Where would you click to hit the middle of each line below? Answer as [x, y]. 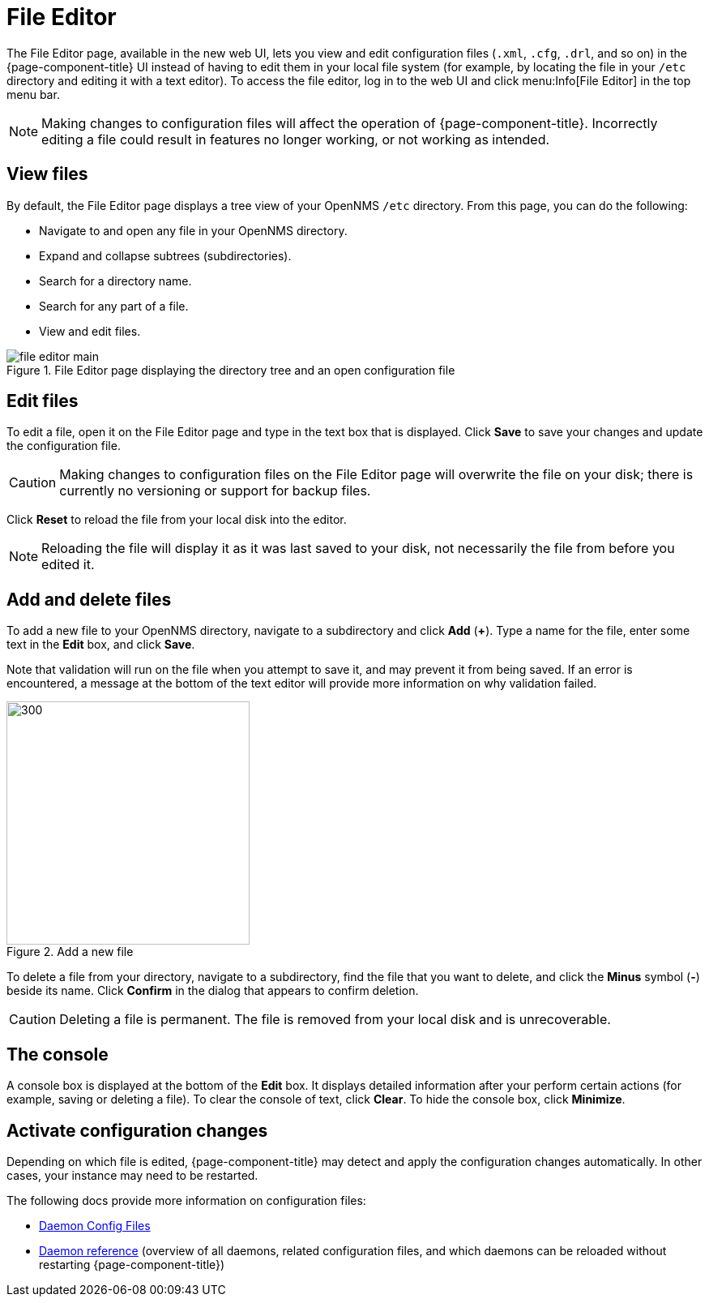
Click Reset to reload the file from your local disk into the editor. [177, 520]
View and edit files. [90, 331]
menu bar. [33, 94]
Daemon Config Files [95, 1225]
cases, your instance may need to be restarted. [132, 1175]
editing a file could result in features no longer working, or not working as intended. [296, 139]
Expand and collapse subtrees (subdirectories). [165, 255]
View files [47, 174]
